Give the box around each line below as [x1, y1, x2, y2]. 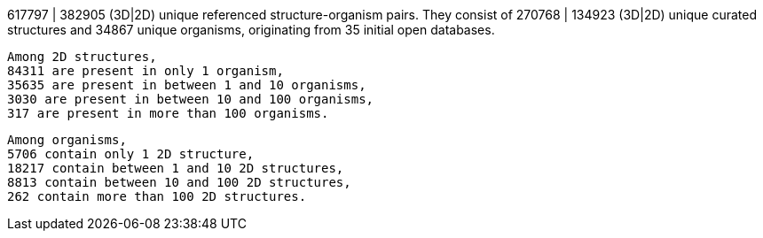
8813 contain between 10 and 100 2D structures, [7, 175, 351, 189]
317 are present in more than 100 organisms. [7, 106, 329, 120]
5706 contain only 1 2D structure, [7, 147, 255, 161]
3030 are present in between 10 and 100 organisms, [7, 92, 374, 106]
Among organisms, [7, 133, 127, 147]
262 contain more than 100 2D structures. [7, 189, 307, 203]
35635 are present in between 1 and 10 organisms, [7, 78, 366, 92]
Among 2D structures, [7, 50, 157, 64]
